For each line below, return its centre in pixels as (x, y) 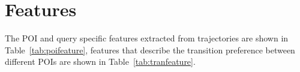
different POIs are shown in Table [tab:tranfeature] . (100, 61)
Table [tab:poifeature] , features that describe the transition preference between (150, 49)
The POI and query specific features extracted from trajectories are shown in (147, 38)
